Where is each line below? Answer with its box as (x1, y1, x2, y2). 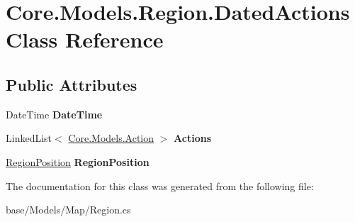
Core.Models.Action (68, 131, 154, 145)
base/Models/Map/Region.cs (6, 202, 131, 217)
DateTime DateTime (6, 106, 103, 121)
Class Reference (6, 25, 164, 54)
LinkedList (6, 131, 52, 145)
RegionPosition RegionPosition (6, 154, 150, 169)
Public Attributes (6, 73, 137, 95)
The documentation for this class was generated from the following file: (6, 178, 314, 193)
